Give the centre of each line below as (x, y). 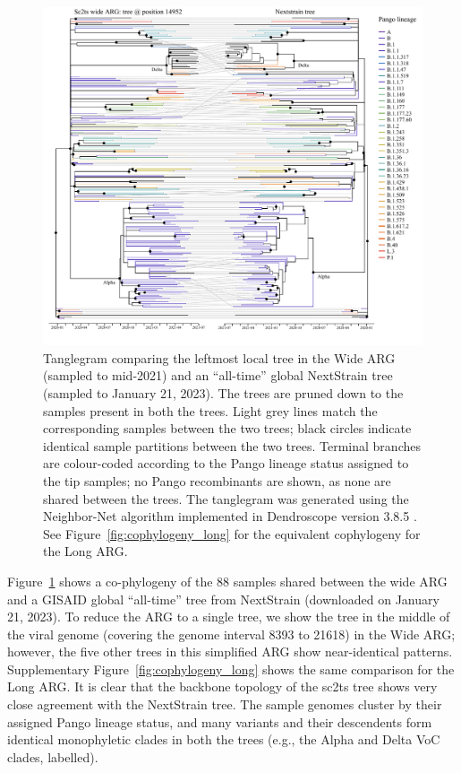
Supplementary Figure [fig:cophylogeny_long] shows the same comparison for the (231, 669)
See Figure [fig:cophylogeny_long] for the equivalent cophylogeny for (232, 533)
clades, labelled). (53, 756)
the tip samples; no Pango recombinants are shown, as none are (217, 480)
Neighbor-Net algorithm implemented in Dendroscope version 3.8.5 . (230, 516)
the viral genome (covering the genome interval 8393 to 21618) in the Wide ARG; (231, 634)
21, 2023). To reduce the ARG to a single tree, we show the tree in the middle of (229, 617)
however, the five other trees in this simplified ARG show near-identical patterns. (230, 651)
